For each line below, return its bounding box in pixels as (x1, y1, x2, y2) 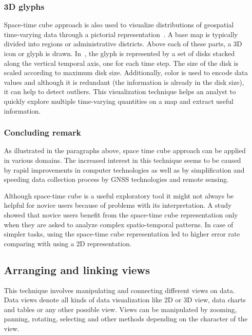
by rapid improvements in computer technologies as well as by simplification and (4, 164, 245, 175)
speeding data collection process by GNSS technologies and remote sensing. (4, 174, 229, 184)
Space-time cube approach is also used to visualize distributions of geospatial (4, 20, 234, 30)
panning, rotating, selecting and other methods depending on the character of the (4, 314, 248, 324)
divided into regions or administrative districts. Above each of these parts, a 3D (4, 39, 242, 49)
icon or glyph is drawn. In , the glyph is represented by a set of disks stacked (4, 48, 235, 58)
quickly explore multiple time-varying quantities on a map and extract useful (4, 96, 233, 106)
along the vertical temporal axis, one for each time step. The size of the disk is (4, 58, 239, 68)
